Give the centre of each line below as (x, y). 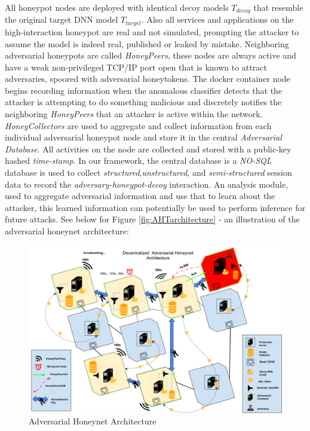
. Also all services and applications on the (217, 19)
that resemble (278, 7)
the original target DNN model (62, 19)
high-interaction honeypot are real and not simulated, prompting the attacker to (152, 31)
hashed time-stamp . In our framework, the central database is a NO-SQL (138, 161)
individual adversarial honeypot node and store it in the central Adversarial (143, 137)
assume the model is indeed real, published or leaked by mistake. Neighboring (147, 43)
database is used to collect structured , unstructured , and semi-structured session (148, 172)
